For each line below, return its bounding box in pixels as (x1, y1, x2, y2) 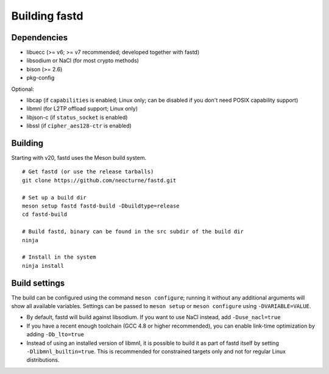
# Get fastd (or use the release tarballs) (22, 168, 154, 175)
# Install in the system (22, 254, 96, 261)
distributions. (26, 356, 60, 364)
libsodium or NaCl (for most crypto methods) (26, 57, 140, 64)
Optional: (11, 85, 35, 93)
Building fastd (11, 9, 83, 23)
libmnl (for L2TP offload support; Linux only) (26, 105, 138, 112)
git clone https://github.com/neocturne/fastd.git (22, 177, 177, 184)
